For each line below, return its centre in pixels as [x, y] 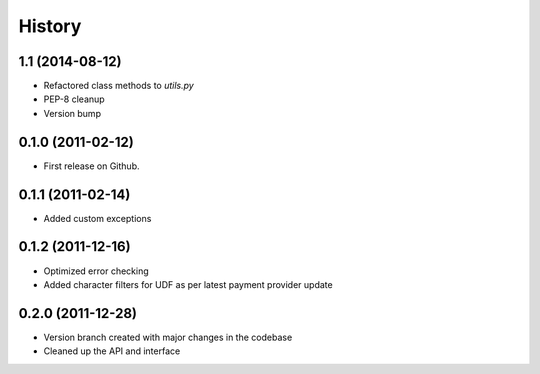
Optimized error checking [96, 271]
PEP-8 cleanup [74, 99]
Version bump [72, 113]
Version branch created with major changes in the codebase [168, 337]
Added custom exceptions [97, 218]
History [50, 26]
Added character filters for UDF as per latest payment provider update [188, 284]
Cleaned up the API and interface [112, 351]
